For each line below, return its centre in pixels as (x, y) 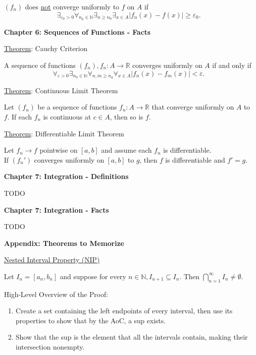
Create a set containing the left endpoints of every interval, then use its (124, 311)
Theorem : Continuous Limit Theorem (61, 90)
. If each (20, 116)
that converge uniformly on (193, 107)
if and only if (232, 65)
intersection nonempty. (50, 347)
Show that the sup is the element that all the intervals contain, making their (132, 337)
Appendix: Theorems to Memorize (64, 243)
